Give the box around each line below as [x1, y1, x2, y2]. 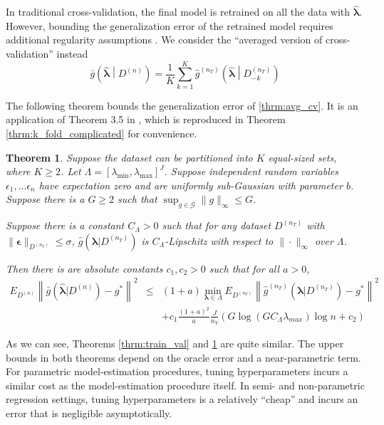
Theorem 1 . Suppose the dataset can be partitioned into [6, 149, 253, 164]
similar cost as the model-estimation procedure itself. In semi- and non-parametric [6, 377, 365, 392]
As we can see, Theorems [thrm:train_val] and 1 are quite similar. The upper [6, 335, 344, 350]
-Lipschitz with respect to [165, 233, 274, 248]
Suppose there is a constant [6, 218, 125, 233]
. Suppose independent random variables [164, 164, 338, 179]
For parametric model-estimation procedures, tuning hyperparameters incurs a [6, 364, 348, 379]
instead [56, 46, 88, 61]
